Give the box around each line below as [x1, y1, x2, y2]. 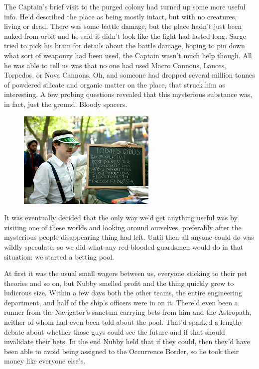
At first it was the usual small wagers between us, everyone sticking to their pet [4, 268, 248, 278]
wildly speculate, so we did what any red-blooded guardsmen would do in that [4, 241, 244, 252]
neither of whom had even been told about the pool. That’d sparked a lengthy [4, 317, 243, 327]
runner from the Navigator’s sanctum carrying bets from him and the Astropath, [4, 307, 252, 317]
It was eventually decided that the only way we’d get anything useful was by [4, 212, 238, 223]
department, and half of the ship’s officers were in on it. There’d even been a [4, 297, 238, 307]
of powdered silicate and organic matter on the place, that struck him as [4, 79, 226, 90]
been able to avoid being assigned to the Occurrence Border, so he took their [4, 346, 239, 356]
